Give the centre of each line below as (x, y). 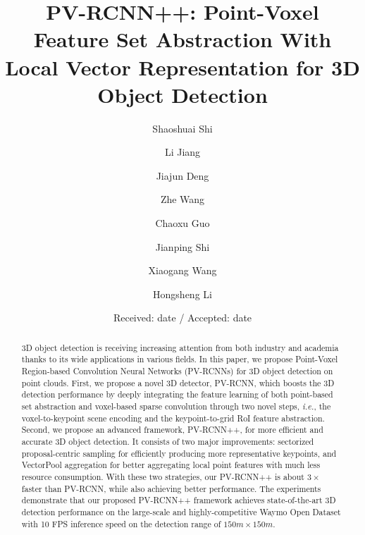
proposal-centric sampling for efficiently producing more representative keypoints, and (179, 453)
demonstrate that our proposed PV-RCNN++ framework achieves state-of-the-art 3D (179, 500)
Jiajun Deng (182, 175)
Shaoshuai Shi (182, 128)
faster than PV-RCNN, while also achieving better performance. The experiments (171, 488)
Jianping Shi (182, 246)
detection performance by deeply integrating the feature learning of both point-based (177, 394)
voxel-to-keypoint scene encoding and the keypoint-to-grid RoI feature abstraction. (173, 418)
